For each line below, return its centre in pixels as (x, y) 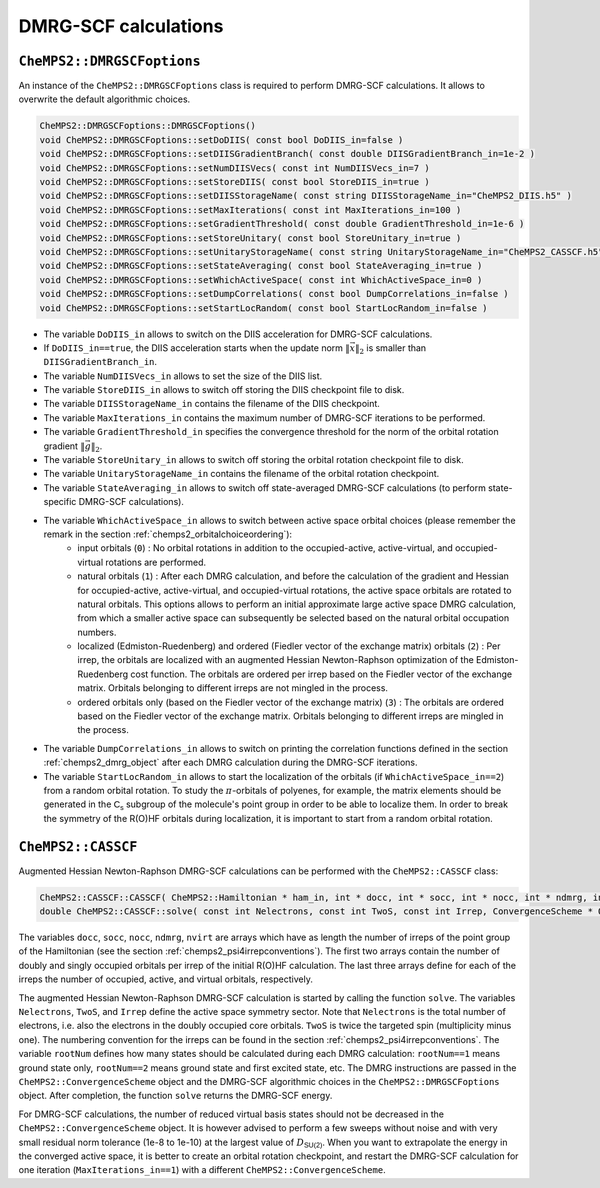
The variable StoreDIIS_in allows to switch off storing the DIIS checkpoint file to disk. (224, 390)
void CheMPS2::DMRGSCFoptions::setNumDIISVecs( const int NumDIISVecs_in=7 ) (234, 168)
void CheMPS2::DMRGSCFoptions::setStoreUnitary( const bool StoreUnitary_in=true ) (250, 238)
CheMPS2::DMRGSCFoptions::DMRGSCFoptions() (148, 126)
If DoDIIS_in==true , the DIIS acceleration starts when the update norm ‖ (196, 347)
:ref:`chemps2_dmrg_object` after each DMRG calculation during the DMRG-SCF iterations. (230, 762)
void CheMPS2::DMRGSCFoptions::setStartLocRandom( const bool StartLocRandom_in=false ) (264, 308)
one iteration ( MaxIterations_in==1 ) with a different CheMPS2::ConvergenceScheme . (202, 1170)
